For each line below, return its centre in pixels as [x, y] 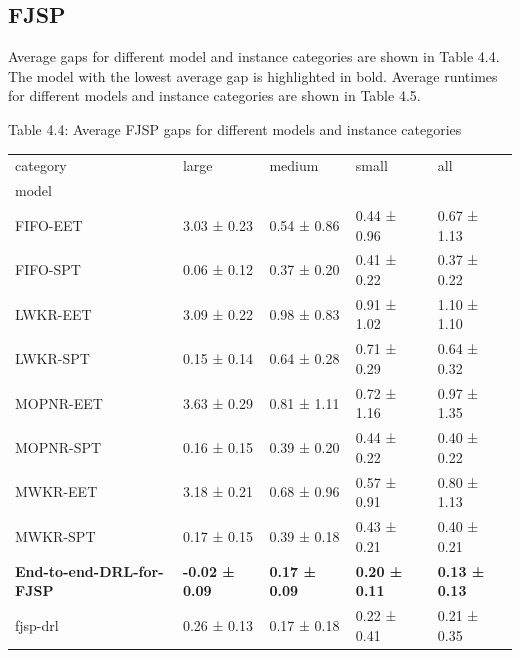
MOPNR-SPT [58, 447]
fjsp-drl [37, 624]
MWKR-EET [56, 491]
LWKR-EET [53, 313]
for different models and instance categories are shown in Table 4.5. [214, 95]
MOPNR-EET [59, 402]
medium [294, 165]
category [41, 165]
